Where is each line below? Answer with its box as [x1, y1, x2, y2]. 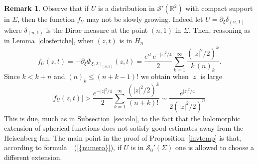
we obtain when [140, 71, 189, 81]
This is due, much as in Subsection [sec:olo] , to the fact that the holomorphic [4, 113, 241, 123]
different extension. [4, 152, 62, 162]
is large [200, 71, 223, 81]
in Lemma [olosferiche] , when [4, 35, 94, 46]
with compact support [185, 3, 253, 13]
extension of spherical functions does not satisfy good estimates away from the [4, 123, 244, 133]
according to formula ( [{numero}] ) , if [4, 142, 122, 153]
